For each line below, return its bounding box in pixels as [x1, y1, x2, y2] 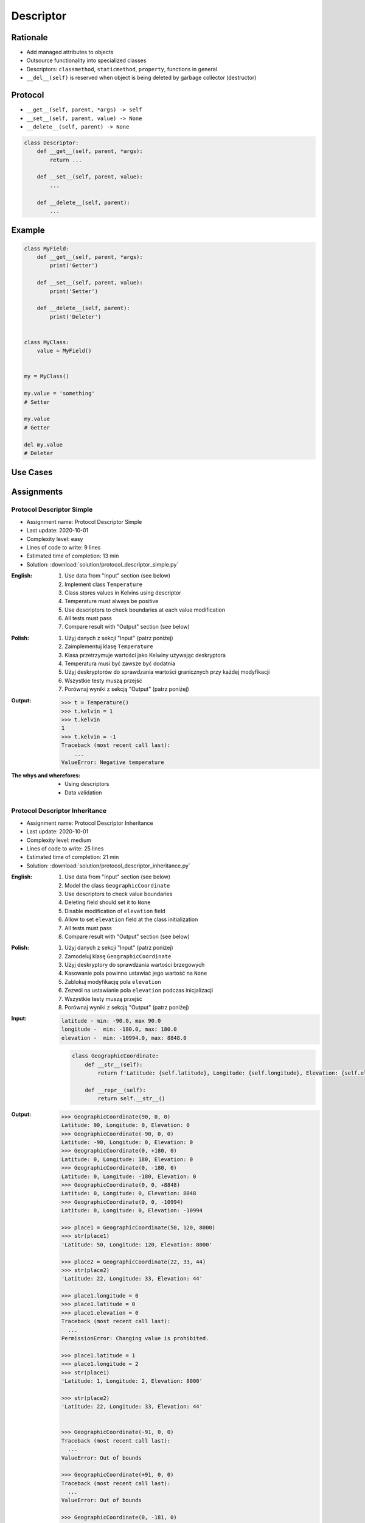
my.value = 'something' [24, 390, 96, 397]
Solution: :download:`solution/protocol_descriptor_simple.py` [26, 560, 179, 568]
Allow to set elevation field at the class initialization [64, 916, 198, 923]
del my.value [24, 441, 63, 448]
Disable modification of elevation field [64, 907, 165, 914]
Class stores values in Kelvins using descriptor [64, 588, 182, 596]
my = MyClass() [24, 373, 69, 380]
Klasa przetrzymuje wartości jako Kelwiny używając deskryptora [64, 651, 226, 659]
